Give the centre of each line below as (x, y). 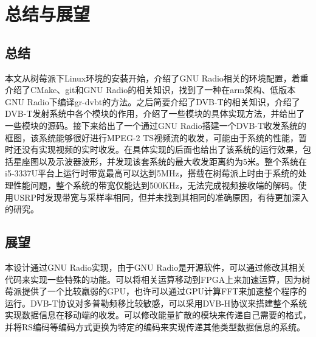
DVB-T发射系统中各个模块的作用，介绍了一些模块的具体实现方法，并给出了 (155, 113)
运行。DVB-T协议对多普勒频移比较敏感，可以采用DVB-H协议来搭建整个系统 (156, 303)
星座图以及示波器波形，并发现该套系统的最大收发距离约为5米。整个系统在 (160, 161)
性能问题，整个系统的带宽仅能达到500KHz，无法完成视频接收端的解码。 (156, 185)
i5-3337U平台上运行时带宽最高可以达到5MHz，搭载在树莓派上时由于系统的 (152, 173)
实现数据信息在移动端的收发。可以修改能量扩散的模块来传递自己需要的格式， (158, 315)
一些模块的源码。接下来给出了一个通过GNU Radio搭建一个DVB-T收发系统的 (156, 125)
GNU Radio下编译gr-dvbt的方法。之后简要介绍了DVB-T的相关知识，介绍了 (153, 101)
